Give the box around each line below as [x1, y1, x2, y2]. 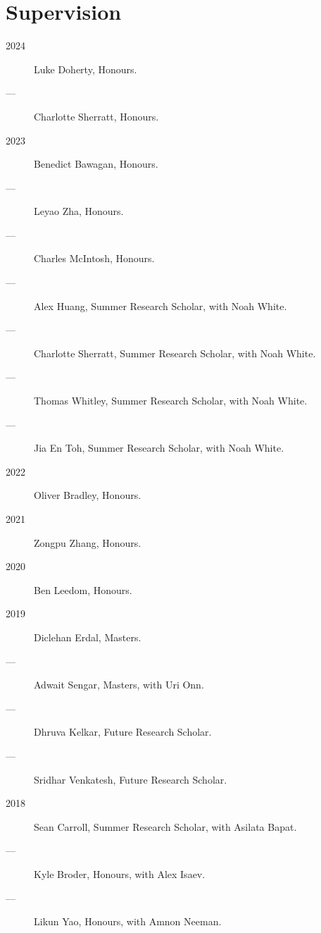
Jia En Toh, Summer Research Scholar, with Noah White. [34, 440, 284, 455]
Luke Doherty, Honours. [34, 61, 137, 76]
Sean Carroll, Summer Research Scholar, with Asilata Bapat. [34, 819, 297, 834]
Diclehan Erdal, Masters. [34, 629, 141, 644]
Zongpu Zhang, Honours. [34, 535, 141, 550]
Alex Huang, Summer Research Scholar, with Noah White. [34, 298, 287, 313]
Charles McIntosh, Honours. [34, 251, 155, 266]
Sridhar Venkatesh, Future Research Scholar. [34, 772, 227, 786]
